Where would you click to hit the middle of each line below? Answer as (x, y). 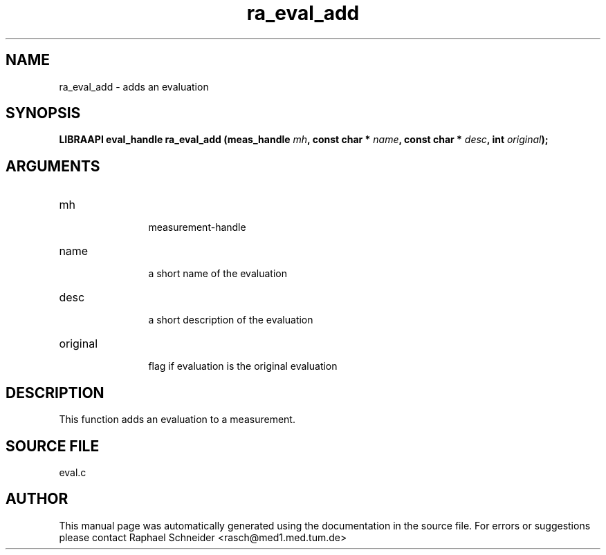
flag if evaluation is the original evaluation (243, 366)
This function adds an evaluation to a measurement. (177, 420)
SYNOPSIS (43, 113)
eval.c (73, 472)
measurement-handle (197, 227)
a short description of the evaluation (231, 320)
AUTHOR (37, 499)
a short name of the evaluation (218, 274)
